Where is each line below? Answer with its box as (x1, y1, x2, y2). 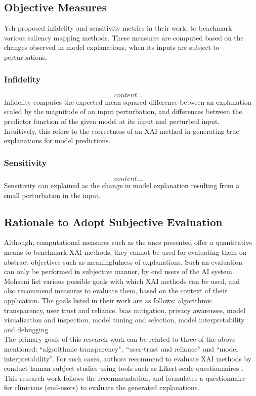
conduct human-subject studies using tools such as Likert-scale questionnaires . (4, 363, 244, 373)
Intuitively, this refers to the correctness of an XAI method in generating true (4, 125, 239, 136)
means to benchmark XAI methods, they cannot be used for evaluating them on (4, 246, 247, 257)
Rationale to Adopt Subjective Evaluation (4, 214, 223, 229)
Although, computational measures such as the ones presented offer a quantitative (4, 237, 253, 247)
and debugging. (4, 324, 50, 334)
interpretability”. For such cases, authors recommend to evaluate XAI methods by (4, 353, 252, 363)
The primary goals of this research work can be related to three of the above (4, 334, 236, 344)
